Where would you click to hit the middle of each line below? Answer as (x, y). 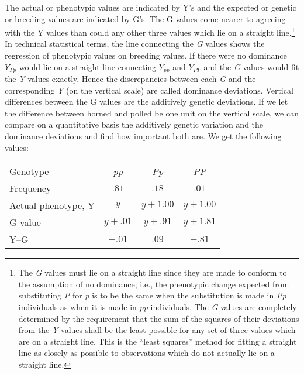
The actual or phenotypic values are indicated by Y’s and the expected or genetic (151, 7)
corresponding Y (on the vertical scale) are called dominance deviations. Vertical (149, 90)
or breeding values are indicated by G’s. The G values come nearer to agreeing (145, 18)
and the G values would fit (251, 66)
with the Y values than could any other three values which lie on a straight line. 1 (150, 31)
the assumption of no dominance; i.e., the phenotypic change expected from (154, 284)
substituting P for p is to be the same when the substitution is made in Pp (152, 295)
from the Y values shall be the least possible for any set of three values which (157, 330)
